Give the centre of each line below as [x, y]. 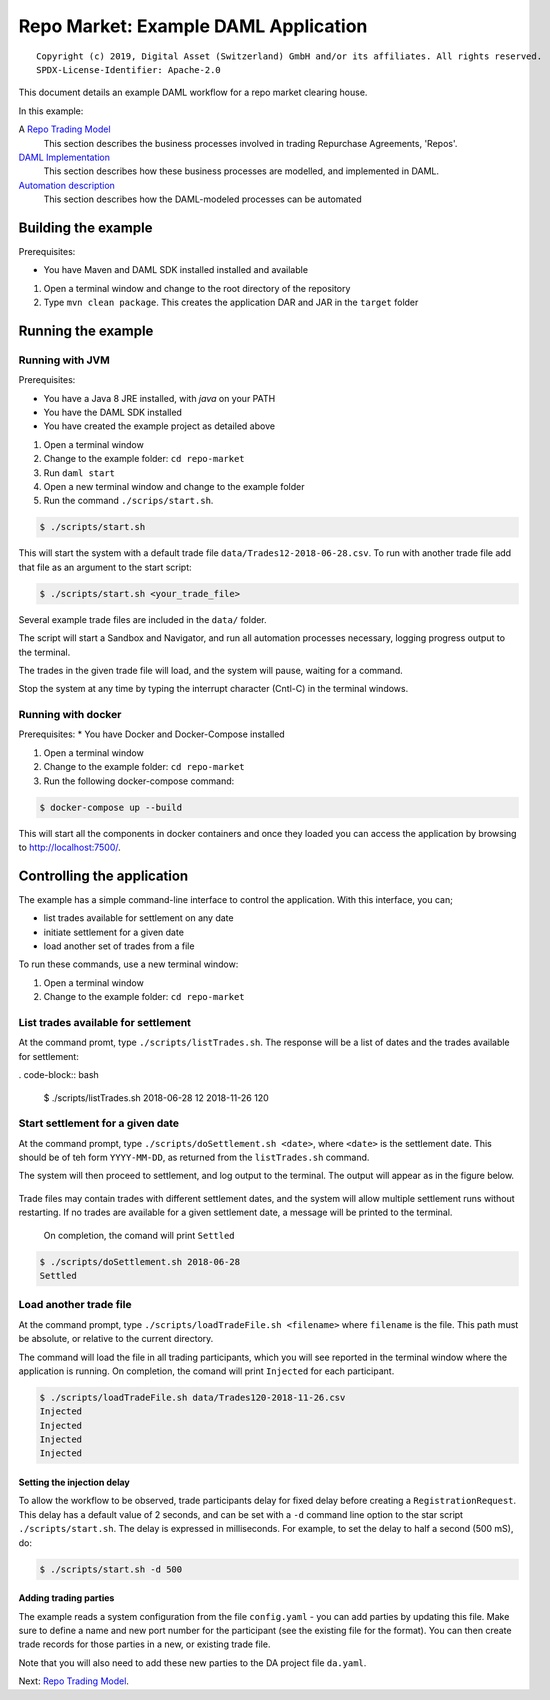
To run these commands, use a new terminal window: [128, 964]
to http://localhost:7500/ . [70, 847]
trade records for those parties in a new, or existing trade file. [144, 1644]
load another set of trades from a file [119, 946]
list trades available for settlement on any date [138, 918]
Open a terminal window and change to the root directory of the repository [197, 288]
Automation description [66, 185]
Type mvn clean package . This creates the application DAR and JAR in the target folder [231, 302]
